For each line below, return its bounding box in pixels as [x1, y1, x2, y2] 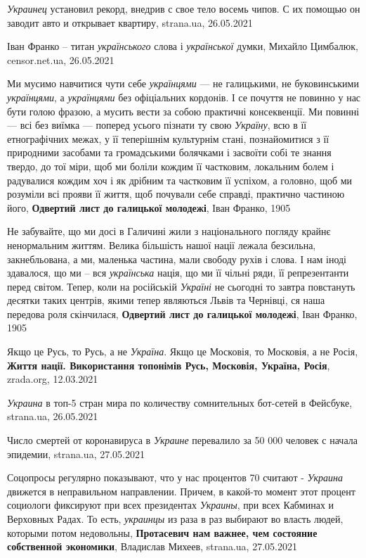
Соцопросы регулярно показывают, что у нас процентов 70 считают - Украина [7, 470, 344, 485]
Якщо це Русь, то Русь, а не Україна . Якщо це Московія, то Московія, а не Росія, [7, 344, 358, 359]
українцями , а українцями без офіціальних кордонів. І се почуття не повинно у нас [7, 89, 361, 104]
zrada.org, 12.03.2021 [7, 372, 98, 386]
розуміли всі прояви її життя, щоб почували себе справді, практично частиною [7, 186, 345, 201]
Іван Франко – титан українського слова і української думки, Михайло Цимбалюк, [7, 39, 358, 53]
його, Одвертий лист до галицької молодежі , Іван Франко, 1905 [7, 200, 291, 215]
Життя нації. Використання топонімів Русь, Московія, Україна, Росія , [7, 357, 330, 372]
